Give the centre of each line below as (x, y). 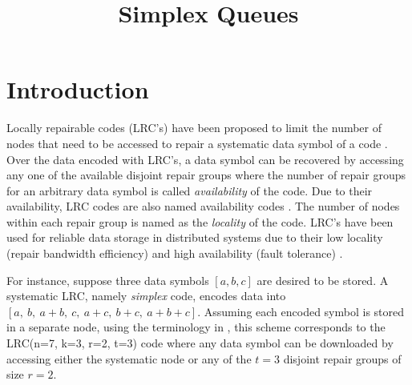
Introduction (78, 89)
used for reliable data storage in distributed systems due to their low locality (195, 237)
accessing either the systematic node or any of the (129, 358)
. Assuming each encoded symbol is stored (301, 311)
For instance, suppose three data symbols (108, 280)
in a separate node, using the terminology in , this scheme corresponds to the (196, 327)
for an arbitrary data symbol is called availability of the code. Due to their (190, 190)
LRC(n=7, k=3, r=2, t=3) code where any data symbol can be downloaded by (200, 343)
